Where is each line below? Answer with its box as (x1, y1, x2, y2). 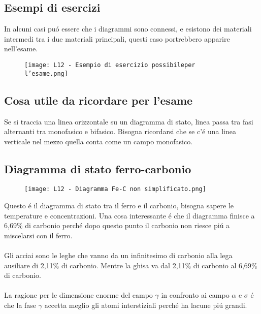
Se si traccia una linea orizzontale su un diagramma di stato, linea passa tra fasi (4, 116, 253, 127)
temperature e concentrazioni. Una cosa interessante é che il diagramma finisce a (4, 210, 255, 221)
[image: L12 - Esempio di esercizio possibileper (24, 61, 195, 69)
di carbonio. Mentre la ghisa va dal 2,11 (61, 260, 185, 270)
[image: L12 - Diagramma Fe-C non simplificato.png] (24, 185, 206, 193)
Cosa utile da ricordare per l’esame (4, 92, 193, 108)
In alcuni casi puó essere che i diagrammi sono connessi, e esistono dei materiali (4, 23, 252, 34)
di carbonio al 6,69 (193, 260, 251, 270)
